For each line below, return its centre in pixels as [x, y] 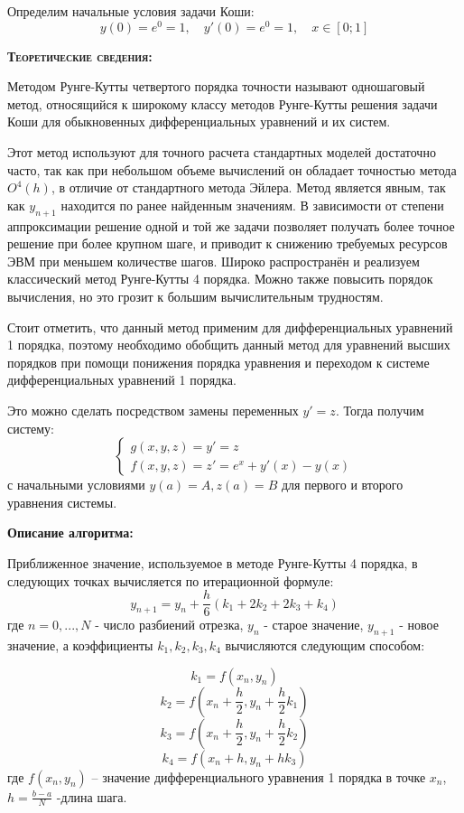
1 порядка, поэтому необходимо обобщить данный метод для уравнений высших [229, 345]
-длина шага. [92, 796]
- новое [419, 625]
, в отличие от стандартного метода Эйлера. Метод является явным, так [248, 187]
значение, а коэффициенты [80, 645]
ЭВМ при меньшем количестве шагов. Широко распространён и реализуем [213, 261]
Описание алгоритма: [70, 533]
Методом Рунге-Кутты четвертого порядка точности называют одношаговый [216, 86]
